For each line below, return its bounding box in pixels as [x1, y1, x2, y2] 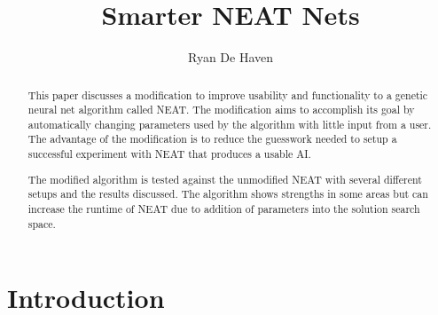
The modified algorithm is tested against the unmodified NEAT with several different [27, 171, 422, 186]
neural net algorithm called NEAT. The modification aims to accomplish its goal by [27, 102, 415, 117]
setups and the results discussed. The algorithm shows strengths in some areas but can [27, 186, 428, 201]
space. [27, 216, 56, 231]
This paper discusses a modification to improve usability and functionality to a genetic [27, 87, 428, 102]
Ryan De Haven [187, 48, 274, 67]
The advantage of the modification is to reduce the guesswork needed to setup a [27, 131, 397, 146]
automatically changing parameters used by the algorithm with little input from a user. [27, 116, 432, 131]
